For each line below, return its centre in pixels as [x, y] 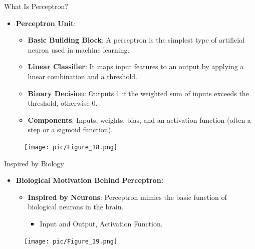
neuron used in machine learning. [79, 49]
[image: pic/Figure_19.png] [71, 241]
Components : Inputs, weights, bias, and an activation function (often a [139, 119]
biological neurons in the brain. [76, 207]
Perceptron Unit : [46, 23]
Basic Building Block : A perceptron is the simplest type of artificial [136, 40]
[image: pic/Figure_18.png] [71, 147]
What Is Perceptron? [36, 6]
